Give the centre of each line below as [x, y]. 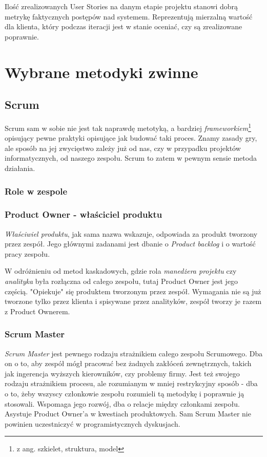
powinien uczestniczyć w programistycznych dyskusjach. [93, 423]
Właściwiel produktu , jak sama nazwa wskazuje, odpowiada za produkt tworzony [131, 233]
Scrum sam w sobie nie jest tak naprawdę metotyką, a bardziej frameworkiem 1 [128, 127]
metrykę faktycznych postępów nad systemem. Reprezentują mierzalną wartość [129, 16]
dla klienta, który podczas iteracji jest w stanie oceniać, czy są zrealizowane [124, 26]
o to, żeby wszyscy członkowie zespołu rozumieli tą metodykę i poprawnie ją [125, 393]
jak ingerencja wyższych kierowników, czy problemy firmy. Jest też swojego [122, 373]
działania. [20, 168]
